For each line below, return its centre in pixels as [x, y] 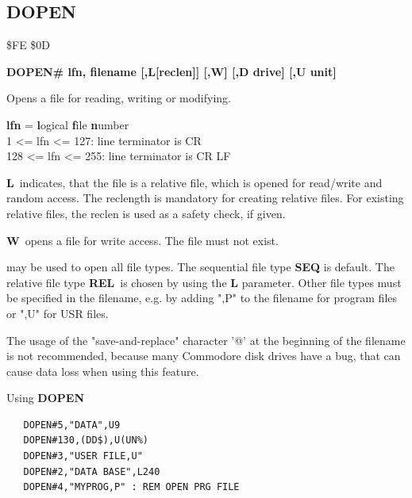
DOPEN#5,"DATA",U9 [72, 425]
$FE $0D [29, 45]
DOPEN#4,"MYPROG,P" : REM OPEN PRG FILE [131, 487]
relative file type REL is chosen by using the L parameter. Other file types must [204, 282]
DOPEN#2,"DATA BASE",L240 [92, 471]
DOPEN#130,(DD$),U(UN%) [86, 441]
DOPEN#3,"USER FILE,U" [83, 456]
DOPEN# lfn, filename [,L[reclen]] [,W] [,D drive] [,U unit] [171, 71]
